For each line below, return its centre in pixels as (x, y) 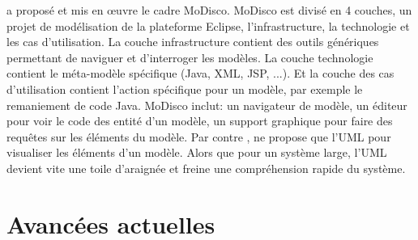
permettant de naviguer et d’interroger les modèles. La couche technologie (190, 57)
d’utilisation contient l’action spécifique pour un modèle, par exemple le (185, 88)
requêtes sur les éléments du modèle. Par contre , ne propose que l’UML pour (199, 136)
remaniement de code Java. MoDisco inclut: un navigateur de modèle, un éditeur (207, 105)
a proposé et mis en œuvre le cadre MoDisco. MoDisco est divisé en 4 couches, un (209, 10)
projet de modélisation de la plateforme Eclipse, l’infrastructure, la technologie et (208, 25)
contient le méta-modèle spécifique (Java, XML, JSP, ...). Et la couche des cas (200, 73)
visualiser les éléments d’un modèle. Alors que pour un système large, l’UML (197, 152)
